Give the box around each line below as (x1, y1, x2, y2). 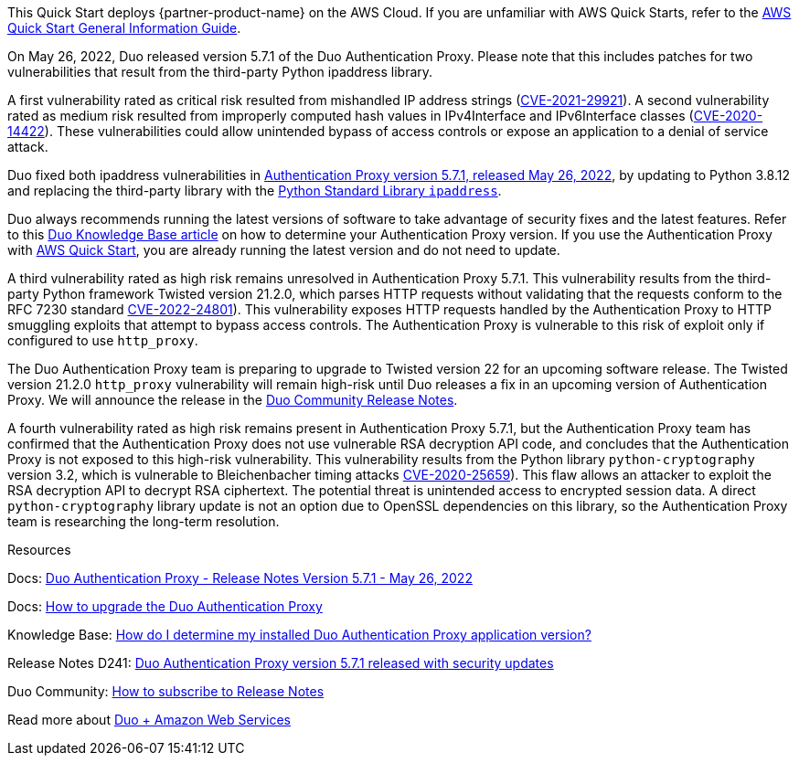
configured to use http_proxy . (7, 333, 198, 348)
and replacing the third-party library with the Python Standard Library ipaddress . (7, 183, 502, 198)
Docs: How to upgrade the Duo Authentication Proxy (7, 599, 323, 614)
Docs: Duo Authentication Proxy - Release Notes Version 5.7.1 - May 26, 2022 (7, 570, 473, 586)
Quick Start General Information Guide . (7, 20, 241, 36)
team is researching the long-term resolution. (7, 514, 280, 529)
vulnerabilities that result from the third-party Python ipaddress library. (7, 64, 433, 79)
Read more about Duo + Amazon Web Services (7, 712, 291, 727)
